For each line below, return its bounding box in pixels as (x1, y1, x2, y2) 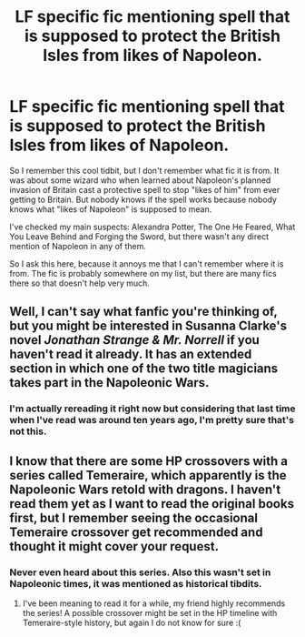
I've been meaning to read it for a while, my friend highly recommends (22, 598, 286, 609)
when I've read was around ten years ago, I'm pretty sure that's (9, 414, 295, 427)
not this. (9, 425, 47, 438)
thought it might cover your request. (9, 539, 220, 554)
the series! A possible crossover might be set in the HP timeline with (22, 607, 278, 618)
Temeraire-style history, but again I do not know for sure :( (22, 617, 241, 628)
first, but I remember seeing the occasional (9, 510, 259, 525)
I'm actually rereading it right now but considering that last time (9, 402, 296, 415)
